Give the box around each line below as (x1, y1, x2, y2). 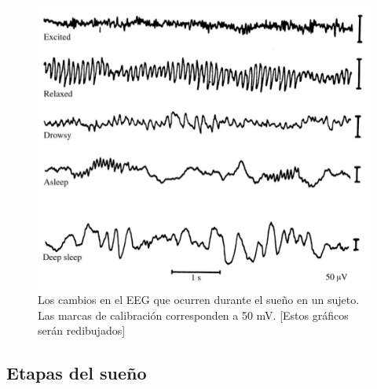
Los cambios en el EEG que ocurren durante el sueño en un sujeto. (38, 291, 360, 308)
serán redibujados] (38, 322, 126, 339)
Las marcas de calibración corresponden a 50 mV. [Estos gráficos (38, 306, 349, 323)
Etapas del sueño (6, 361, 147, 385)
